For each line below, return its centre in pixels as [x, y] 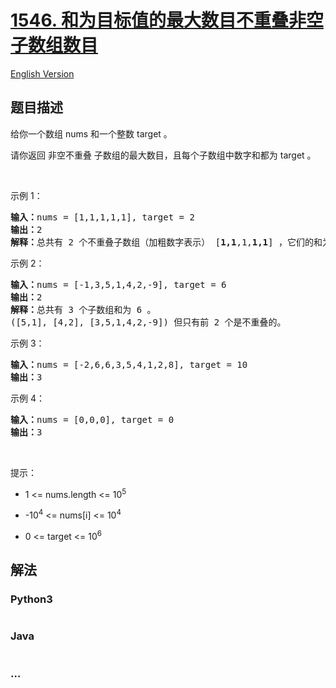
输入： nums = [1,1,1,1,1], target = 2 [102, 217]
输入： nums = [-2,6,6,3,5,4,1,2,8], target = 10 [129, 364]
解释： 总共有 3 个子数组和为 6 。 [83, 309]
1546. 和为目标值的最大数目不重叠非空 [167, 20]
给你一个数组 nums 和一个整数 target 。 [91, 133]
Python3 [31, 599]
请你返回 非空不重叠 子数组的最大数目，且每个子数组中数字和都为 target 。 [163, 155]
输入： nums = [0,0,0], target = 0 [92, 419]
